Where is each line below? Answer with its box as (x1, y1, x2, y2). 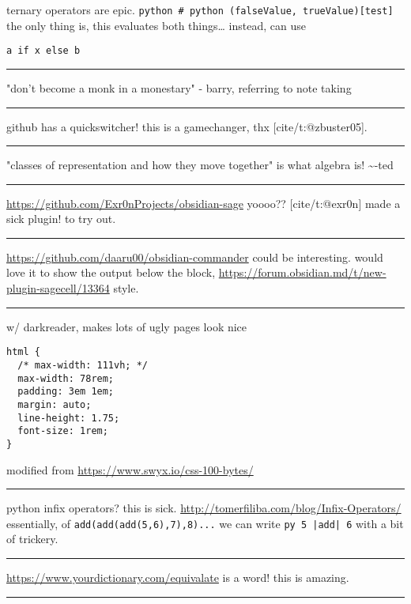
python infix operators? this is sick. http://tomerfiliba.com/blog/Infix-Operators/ (6, 500, 402, 516)
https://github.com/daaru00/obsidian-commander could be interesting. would (6, 248, 383, 265)
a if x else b (6, 45, 81, 57)
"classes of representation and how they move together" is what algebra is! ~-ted (6, 157, 394, 173)
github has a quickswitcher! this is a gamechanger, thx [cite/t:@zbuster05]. (6, 118, 368, 134)
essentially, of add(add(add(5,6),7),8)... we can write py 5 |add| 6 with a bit (6, 515, 404, 531)
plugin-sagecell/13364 (6, 280, 110, 296)
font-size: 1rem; (17, 425, 108, 437)
